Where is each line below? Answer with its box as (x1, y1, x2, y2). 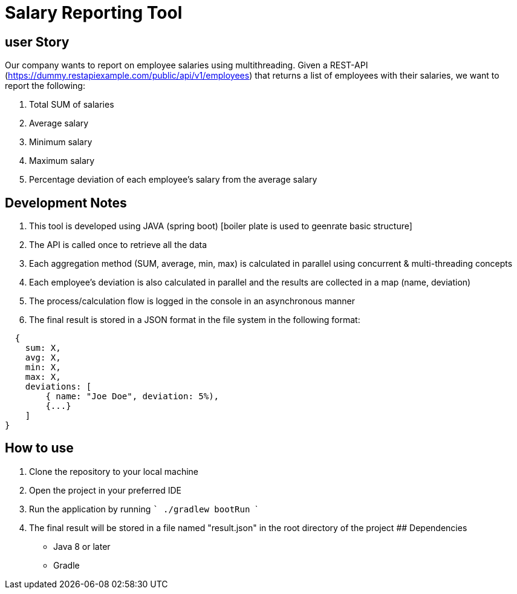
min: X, (25, 362, 61, 373)
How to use (5, 440, 74, 456)
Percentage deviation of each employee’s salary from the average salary (29, 174, 317, 185)
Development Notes (5, 195, 127, 211)
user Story (5, 34, 70, 50)
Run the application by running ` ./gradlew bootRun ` (29, 503, 258, 514)
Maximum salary (29, 155, 95, 166)
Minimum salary (29, 137, 93, 148)
